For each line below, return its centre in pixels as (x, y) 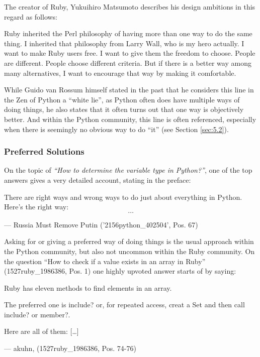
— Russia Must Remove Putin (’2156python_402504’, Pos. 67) (101, 224)
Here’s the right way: (36, 207)
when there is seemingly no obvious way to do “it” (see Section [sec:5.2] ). (116, 129)
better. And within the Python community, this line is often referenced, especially (130, 119)
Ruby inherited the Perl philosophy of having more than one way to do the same (128, 33)
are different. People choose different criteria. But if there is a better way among (128, 63)
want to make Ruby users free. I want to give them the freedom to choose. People (130, 53)
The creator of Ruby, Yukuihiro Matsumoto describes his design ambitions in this (130, 7)
